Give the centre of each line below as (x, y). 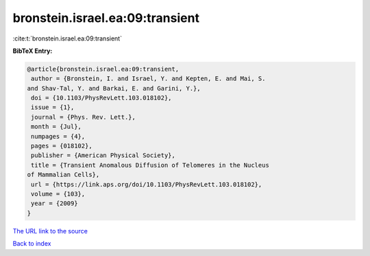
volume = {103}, (58, 194)
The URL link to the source (50, 231)
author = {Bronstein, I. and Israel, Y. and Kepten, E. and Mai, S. (148, 79)
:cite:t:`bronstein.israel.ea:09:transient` (67, 38)
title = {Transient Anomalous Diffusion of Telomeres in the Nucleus (150, 165)
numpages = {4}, (58, 136)
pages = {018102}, (62, 146)
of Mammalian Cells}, (63, 175)
